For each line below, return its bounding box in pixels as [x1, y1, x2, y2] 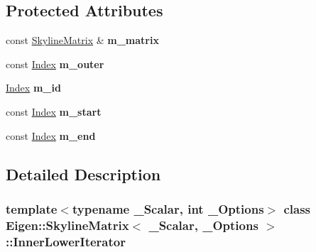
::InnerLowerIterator [6, 232, 126, 250]
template [6, 199, 58, 217]
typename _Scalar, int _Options [72, 199, 264, 217]
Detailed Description [6, 163, 161, 185]
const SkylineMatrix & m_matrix [6, 33, 159, 48]
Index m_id [6, 80, 61, 95]
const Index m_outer [6, 56, 104, 71]
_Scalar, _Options [148, 216, 258, 234]
